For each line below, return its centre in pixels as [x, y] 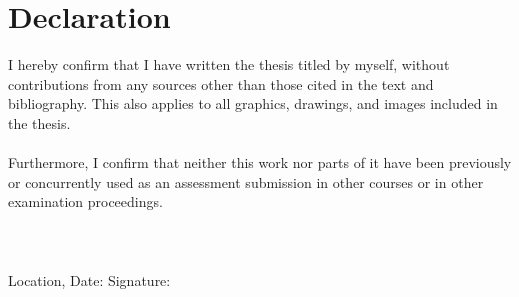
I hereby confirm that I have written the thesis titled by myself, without [229, 64]
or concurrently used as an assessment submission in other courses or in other [246, 181]
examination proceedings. [85, 201]
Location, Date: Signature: [89, 279]
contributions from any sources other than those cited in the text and [221, 83]
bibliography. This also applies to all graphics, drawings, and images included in [253, 103]
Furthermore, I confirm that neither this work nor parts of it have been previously [260, 162]
